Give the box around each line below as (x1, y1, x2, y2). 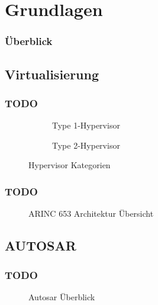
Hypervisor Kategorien (28, 159, 111, 171)
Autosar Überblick (28, 290, 95, 303)
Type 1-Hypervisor (52, 119, 120, 131)
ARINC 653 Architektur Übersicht (28, 207, 154, 220)
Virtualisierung (5, 65, 99, 83)
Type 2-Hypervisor (52, 139, 120, 151)
